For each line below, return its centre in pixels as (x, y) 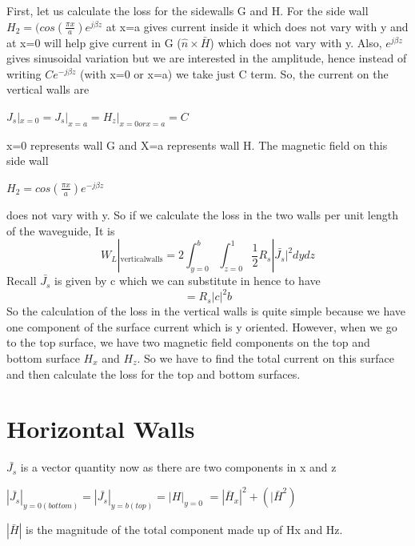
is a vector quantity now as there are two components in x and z (178, 467)
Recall (22, 281)
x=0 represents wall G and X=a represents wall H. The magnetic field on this (197, 145)
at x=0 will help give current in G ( (94, 42)
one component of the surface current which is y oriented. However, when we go (202, 326)
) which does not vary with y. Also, (296, 42)
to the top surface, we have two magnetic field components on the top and (188, 342)
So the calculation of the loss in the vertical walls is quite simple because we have (206, 311)
